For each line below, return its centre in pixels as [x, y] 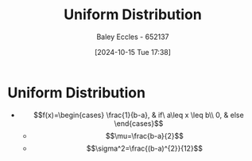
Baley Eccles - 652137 [133, 37]
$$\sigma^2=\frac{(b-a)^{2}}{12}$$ [145, 148]
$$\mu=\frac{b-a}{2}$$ [145, 135]
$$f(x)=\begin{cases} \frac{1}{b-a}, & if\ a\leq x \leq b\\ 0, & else [139, 115]
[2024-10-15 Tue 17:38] [133, 52]
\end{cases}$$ [139, 123]
